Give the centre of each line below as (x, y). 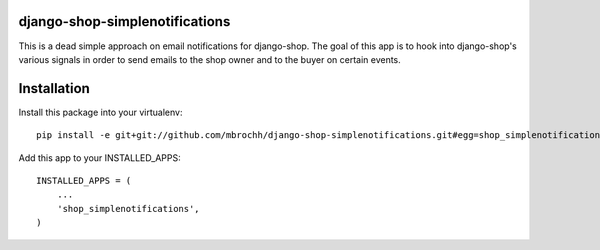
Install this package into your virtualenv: (100, 112)
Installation (54, 88)
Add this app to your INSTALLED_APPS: (99, 157)
